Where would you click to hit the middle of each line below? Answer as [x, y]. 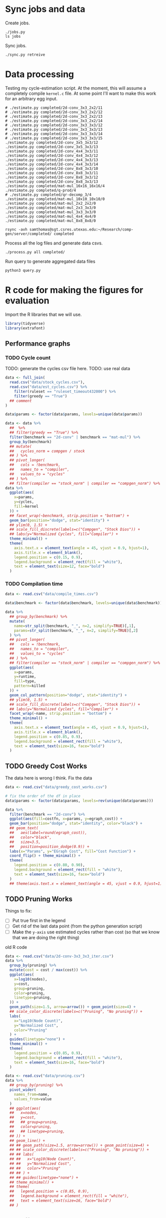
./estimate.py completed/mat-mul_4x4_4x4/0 [51, 216]
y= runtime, [25, 677]
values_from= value [33, 1099]
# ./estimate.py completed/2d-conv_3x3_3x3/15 [54, 138]
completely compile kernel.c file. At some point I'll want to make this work [81, 93]
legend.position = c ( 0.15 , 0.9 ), [48, 557]
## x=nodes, [24, 1113]
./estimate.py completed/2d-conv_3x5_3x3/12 [52, 143]
